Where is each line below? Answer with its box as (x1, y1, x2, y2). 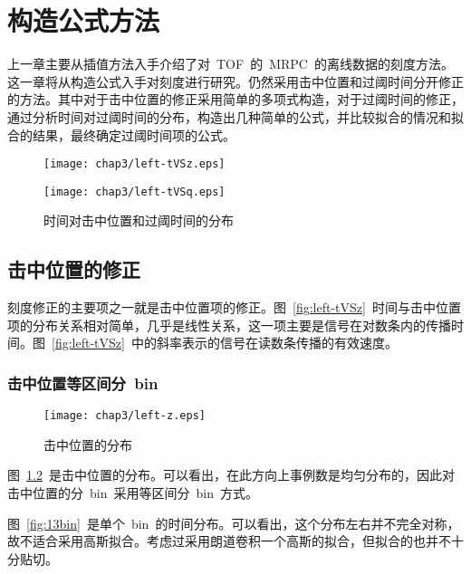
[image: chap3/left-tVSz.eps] (43, 158, 226, 171)
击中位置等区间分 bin (7, 371, 159, 394)
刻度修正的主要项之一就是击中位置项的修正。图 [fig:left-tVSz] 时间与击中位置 (7, 298, 461, 317)
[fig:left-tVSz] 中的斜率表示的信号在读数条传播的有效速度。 (52, 333, 398, 352)
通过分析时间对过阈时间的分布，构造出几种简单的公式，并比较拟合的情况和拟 (7, 107, 464, 126)
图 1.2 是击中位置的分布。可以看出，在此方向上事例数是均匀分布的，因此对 (7, 465, 455, 484)
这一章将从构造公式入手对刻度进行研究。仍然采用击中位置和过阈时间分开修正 (7, 72, 464, 91)
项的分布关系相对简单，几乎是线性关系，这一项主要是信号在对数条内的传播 (7, 315, 451, 334)
